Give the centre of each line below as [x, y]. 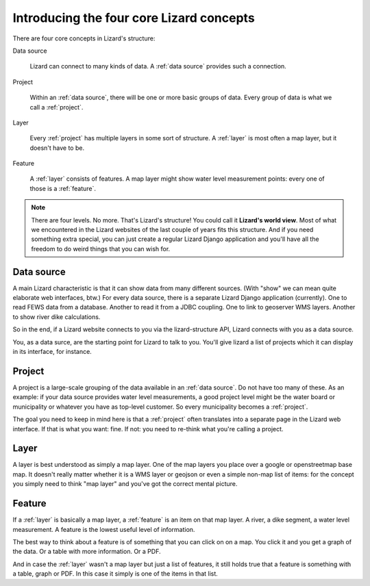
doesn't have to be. [57, 148]
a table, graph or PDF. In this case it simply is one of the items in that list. [115, 574]
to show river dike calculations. [57, 317]
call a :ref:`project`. [57, 107]
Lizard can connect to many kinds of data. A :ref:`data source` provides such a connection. [158, 66]
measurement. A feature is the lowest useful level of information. [104, 529]
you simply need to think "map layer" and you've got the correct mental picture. [125, 484]
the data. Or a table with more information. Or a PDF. [87, 552]
